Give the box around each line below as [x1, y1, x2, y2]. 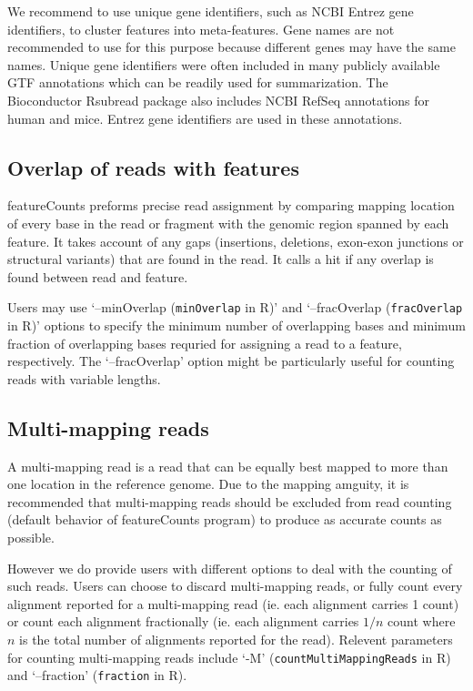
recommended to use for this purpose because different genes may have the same [7, 37, 456, 56]
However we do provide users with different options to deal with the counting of [7, 558, 452, 577]
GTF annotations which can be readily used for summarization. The [7, 73, 388, 92]
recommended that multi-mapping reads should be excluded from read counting [7, 492, 452, 511]
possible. [7, 527, 55, 546]
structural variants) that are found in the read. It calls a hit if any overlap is [7, 249, 434, 269]
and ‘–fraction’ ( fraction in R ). [7, 666, 187, 685]
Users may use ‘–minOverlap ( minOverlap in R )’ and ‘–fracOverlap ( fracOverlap [7, 298, 463, 317]
